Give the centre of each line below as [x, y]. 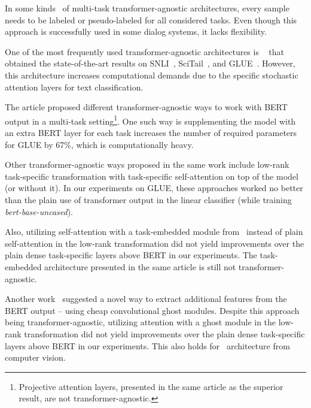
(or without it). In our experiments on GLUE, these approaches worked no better [154, 188]
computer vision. [35, 357]
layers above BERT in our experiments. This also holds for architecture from [147, 345]
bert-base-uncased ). [39, 211]
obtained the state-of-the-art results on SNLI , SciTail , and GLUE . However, [150, 63]
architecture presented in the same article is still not [140, 266]
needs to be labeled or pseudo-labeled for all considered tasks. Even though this [151, 19]
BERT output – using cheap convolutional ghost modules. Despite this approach [152, 310]
